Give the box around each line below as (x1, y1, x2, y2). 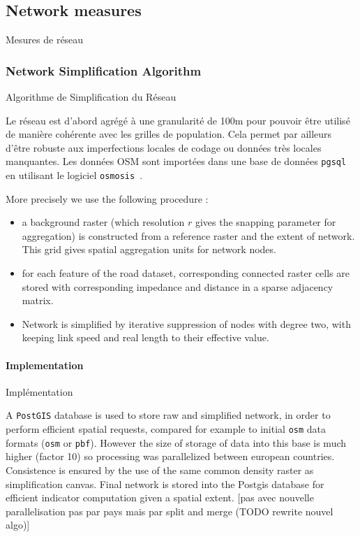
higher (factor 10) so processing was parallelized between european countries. (6, 449, 335, 464)
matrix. (22, 293, 54, 308)
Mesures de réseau (6, 32, 84, 47)
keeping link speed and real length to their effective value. (22, 330, 269, 345)
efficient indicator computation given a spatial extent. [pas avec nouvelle (6, 490, 314, 505)
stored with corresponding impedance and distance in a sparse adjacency (22, 279, 333, 294)
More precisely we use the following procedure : (6, 191, 209, 206)
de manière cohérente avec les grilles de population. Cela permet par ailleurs (6, 127, 332, 141)
